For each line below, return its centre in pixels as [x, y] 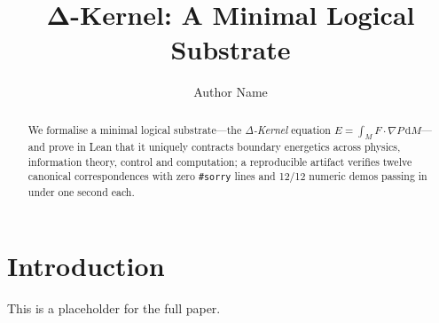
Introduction [86, 266]
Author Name [231, 92]
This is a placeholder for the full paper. [114, 308]
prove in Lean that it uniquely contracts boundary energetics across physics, [224, 147]
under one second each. [81, 191]
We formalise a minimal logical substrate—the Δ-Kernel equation [179, 129]
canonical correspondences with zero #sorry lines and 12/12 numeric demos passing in [227, 176]
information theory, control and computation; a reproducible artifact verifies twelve [220, 161]
